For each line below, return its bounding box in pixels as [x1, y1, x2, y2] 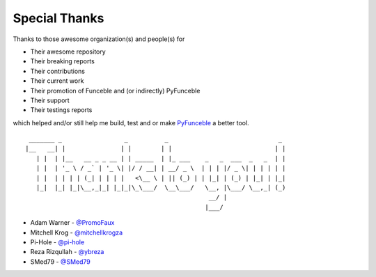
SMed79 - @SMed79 [30, 258, 91, 266]
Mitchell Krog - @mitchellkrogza [30, 228, 123, 237]
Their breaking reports [30, 57, 95, 65]
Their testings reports [30, 106, 93, 114]
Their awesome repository [30, 47, 106, 56]
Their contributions [30, 67, 85, 75]
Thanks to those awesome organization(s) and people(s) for [13, 35, 185, 43]
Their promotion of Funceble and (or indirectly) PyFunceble [30, 86, 201, 95]
